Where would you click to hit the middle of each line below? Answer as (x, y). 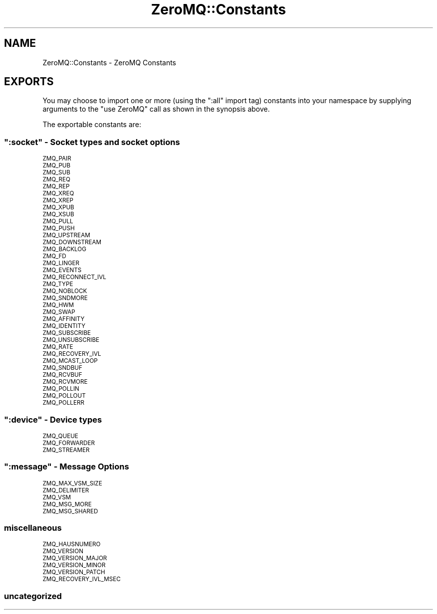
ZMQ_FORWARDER (69, 443)
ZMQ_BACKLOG (64, 249)
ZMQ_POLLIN (61, 389)
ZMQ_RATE (58, 347)
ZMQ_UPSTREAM (66, 235)
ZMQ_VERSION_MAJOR (75, 558)
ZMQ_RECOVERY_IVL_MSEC (82, 579)
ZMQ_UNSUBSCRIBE (71, 340)
